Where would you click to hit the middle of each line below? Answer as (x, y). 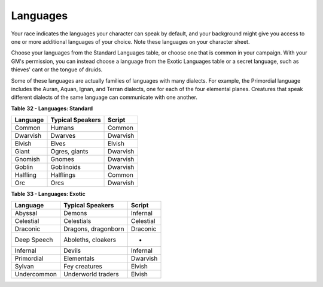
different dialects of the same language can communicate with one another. (104, 97)
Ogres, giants (69, 152)
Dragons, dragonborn (94, 229)
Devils (72, 250)
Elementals (79, 259)
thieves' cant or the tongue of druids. (57, 70)
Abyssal (26, 213)
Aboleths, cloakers (90, 240)
